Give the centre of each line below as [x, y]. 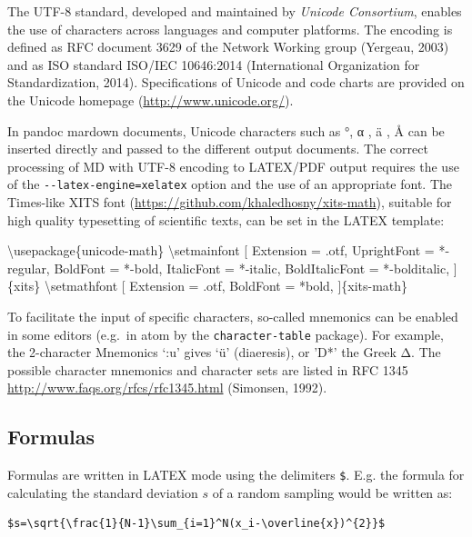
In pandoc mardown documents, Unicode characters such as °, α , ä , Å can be [226, 130]
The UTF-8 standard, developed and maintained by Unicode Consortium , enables [235, 11]
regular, [29, 268]
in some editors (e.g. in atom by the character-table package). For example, [226, 334]
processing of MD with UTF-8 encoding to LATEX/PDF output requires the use [233, 166]
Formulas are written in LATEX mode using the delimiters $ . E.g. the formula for [236, 475]
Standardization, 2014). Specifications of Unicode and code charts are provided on [236, 82]
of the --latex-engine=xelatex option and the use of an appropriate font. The [230, 184]
